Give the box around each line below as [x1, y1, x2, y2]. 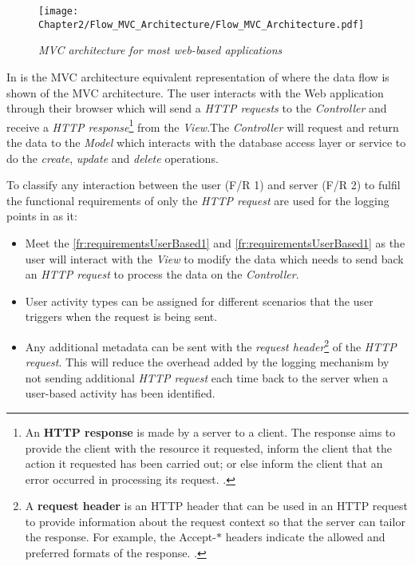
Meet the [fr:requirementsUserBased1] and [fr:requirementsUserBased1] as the [25, 234, 405, 251]
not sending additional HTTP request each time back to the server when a [25, 369, 389, 386]
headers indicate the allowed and [225, 528, 385, 545]
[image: [38, 6, 79, 17]
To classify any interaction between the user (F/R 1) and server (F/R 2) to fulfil [6, 176, 401, 193]
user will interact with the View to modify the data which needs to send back [25, 250, 404, 267]
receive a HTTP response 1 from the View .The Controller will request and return [6, 116, 399, 135]
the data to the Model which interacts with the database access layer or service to [6, 133, 406, 150]
